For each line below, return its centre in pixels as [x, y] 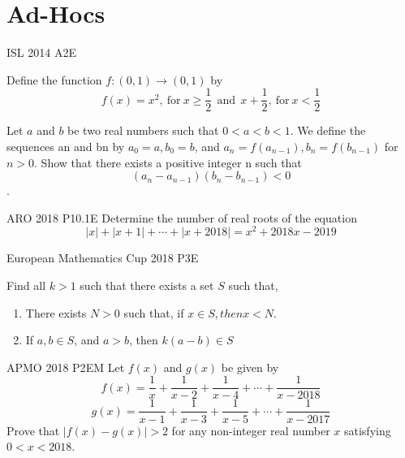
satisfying [367, 430]
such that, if [154, 312]
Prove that [33, 430]
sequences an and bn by [66, 146]
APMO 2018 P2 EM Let [66, 367]
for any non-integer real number [251, 430]
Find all [26, 285]
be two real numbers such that [143, 130]
